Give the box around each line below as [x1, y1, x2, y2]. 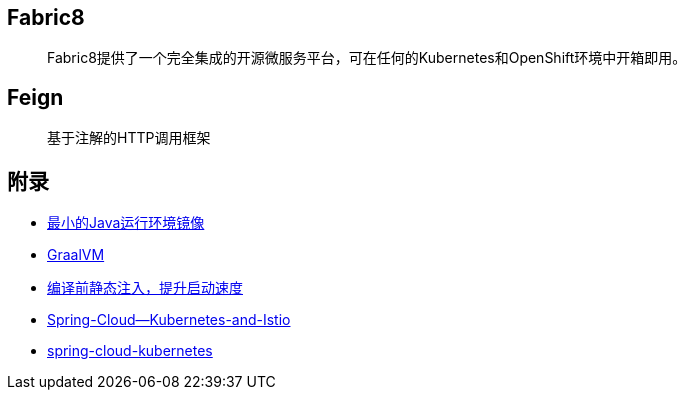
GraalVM [47, 246, 105, 264]
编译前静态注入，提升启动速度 [47, 279, 243, 297]
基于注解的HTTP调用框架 [47, 129, 211, 147]
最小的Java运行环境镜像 [47, 214, 205, 232]
